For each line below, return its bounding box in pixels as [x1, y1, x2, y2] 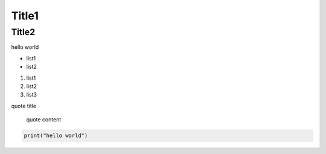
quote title [11, 102, 36, 109]
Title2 [11, 27, 36, 37]
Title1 [11, 9, 39, 22]
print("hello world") [24, 132, 88, 139]
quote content [26, 116, 62, 123]
